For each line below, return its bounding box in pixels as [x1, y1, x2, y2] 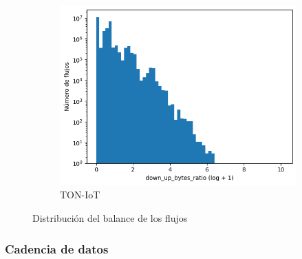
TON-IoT [60, 187, 100, 202]
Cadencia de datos [5, 240, 109, 257]
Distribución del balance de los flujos [32, 211, 188, 225]
